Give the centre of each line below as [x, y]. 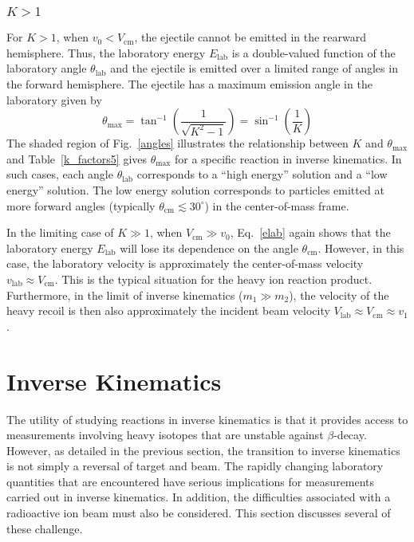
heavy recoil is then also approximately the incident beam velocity [168, 310]
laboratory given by [54, 99]
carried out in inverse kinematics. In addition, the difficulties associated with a [199, 497]
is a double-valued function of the [313, 52]
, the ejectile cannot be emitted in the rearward [250, 37]
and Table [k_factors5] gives [77, 158]
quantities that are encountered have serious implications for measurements [191, 481]
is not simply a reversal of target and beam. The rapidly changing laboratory [195, 466]
